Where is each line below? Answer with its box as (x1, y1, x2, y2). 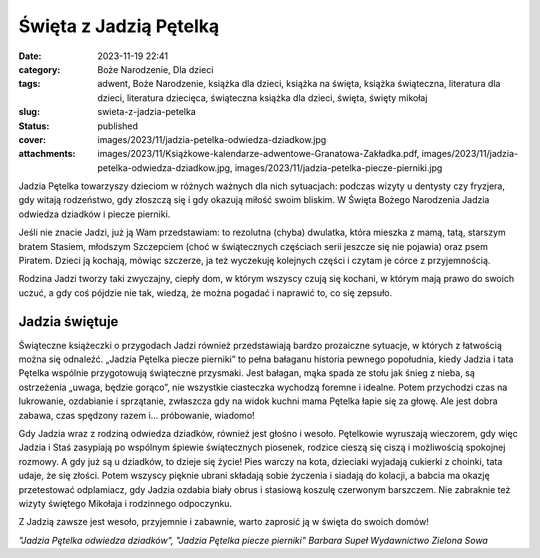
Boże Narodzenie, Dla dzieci (97, 63, 214, 75)
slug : (18, 106, 40, 118)
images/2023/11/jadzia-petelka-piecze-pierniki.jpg (234, 161, 443, 174)
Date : (18, 50, 42, 62)
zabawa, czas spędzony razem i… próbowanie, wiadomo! (18, 409, 255, 421)
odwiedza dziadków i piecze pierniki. (18, 208, 171, 220)
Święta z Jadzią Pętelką (18, 15, 220, 37)
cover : (18, 133, 47, 145)
